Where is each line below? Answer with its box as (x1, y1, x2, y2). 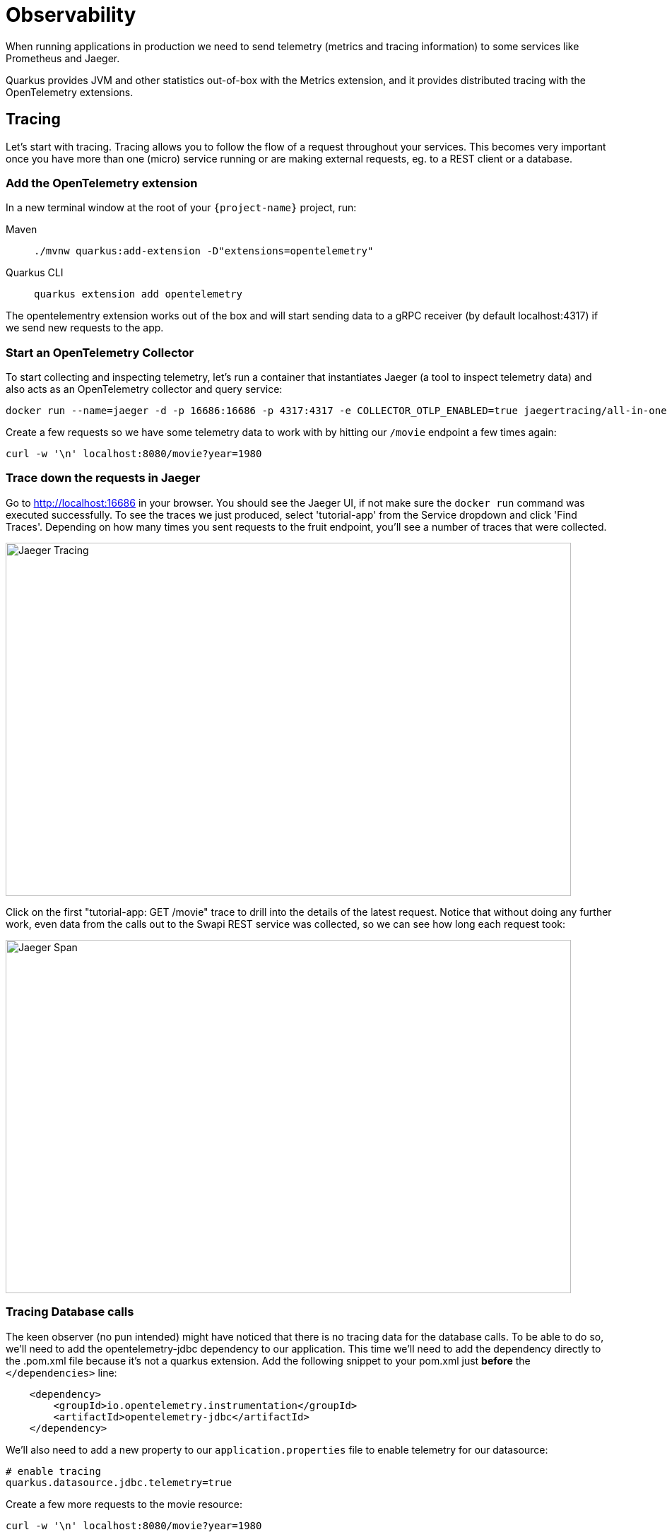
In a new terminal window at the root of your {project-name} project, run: (6, 201, 357, 214)
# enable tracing (6, 1465, 101, 1477)
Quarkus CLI (6, 266, 64, 279)
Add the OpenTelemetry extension (6, 175, 198, 190)
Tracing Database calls (6, 1305, 134, 1319)
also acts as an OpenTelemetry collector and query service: (6, 383, 283, 396)
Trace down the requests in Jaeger (6, 471, 201, 485)
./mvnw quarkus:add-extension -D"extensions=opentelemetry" (34, 245, 374, 257)
